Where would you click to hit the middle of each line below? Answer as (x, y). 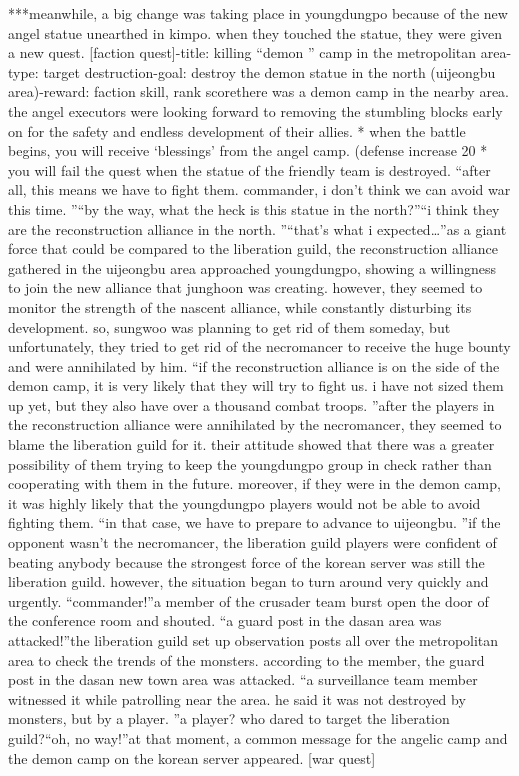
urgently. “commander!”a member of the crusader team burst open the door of (248, 600)
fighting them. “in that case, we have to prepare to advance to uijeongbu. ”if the (254, 522)
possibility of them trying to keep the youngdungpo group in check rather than (250, 463)
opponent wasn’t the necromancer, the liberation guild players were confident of (252, 542)
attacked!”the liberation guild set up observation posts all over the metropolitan (253, 640)
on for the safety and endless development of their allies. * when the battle (237, 130)
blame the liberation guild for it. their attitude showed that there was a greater (251, 444)
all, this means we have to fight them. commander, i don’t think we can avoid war (259, 189)
